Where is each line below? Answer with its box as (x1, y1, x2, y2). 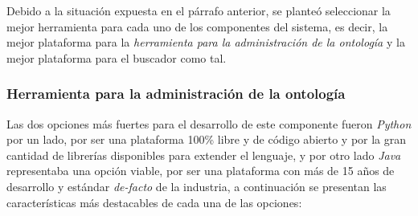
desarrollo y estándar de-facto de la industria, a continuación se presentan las (6, 177, 387, 194)
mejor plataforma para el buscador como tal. (6, 49, 227, 66)
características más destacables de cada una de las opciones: (6, 194, 302, 210)
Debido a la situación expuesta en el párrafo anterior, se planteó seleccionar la (6, 2, 391, 18)
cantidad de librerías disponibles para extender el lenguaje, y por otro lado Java (6, 146, 401, 163)
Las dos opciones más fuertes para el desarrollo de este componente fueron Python (6, 115, 412, 132)
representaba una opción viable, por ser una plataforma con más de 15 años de (6, 162, 395, 179)
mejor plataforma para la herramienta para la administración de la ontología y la (6, 34, 405, 51)
